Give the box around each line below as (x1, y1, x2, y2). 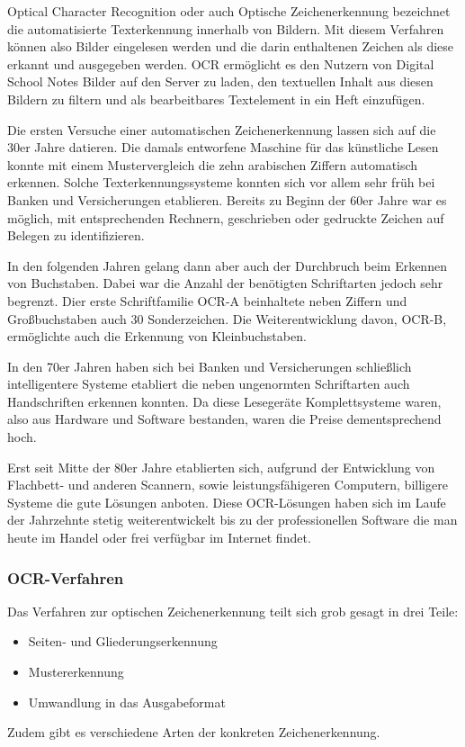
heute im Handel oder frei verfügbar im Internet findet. (7, 528, 311, 547)
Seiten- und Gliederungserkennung (28, 632, 218, 651)
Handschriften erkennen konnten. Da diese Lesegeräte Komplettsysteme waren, (7, 391, 442, 410)
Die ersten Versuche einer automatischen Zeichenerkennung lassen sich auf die (7, 120, 436, 139)
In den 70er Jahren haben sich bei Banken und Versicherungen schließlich (7, 356, 412, 375)
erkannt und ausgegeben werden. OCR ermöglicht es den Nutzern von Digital (7, 54, 434, 73)
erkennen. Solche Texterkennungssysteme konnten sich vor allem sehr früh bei (7, 173, 435, 192)
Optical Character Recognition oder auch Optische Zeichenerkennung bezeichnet (7, 2, 451, 20)
